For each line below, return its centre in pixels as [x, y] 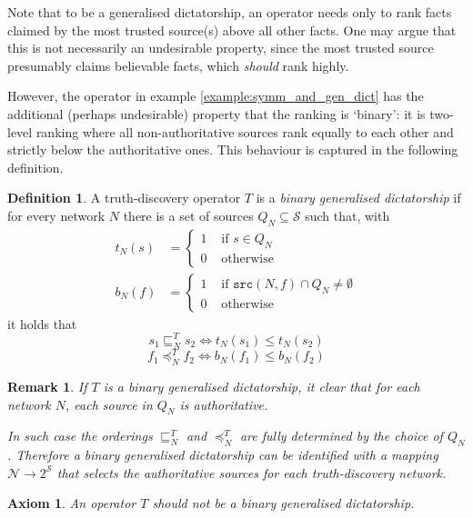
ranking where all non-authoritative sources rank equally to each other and [245, 131]
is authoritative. [224, 404]
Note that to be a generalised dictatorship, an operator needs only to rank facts [230, 12]
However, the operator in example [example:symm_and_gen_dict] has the [216, 96]
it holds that [42, 323]
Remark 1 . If [47, 386]
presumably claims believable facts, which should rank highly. [178, 65]
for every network [56, 215]
